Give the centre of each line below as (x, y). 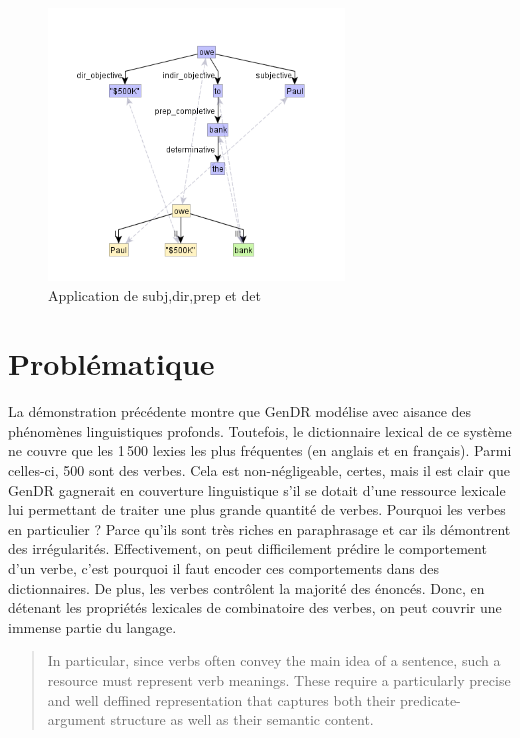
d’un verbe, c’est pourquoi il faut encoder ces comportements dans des (224, 568)
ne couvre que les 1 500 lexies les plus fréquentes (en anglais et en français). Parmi (260, 450)
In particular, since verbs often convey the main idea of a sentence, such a (274, 660)
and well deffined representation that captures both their (221, 699)
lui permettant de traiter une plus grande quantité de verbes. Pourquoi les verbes (257, 509)
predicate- (430, 699)
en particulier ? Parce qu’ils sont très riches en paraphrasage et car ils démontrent (259, 528)
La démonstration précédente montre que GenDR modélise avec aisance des (240, 411)
